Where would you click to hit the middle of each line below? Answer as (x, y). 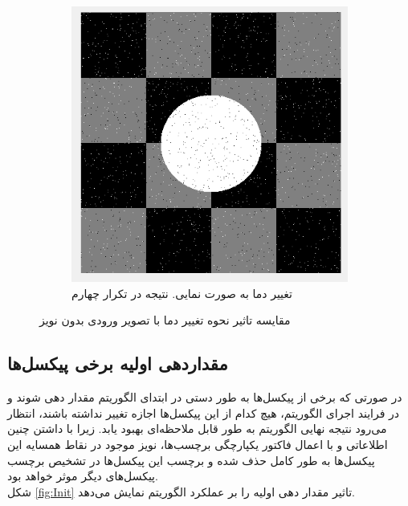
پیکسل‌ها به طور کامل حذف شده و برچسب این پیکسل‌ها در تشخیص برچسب (191, 460)
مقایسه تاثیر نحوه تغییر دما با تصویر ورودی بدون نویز (165, 320)
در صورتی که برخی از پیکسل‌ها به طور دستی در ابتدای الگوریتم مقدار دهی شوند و (205, 397)
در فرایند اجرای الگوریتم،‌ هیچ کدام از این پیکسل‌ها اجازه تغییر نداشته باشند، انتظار (204, 412)
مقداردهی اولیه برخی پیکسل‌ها (118, 363)
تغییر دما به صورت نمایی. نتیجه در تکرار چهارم (182, 293)
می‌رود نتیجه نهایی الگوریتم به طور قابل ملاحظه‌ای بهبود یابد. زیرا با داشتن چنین (197, 428)
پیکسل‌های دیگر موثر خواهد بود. (83, 476)
